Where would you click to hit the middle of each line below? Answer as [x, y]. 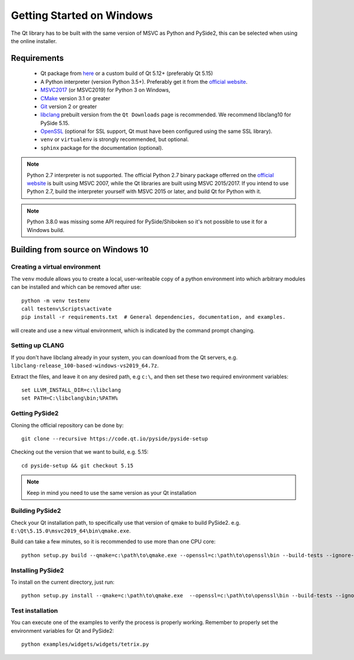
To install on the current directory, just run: [63, 582]
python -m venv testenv [56, 300]
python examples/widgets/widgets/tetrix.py [85, 644]
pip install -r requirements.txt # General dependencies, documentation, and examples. [154, 317]
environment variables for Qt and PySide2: [63, 630]
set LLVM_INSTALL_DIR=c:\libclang [71, 390]
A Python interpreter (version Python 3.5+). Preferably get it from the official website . [144, 81]
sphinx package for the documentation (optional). [102, 148]
